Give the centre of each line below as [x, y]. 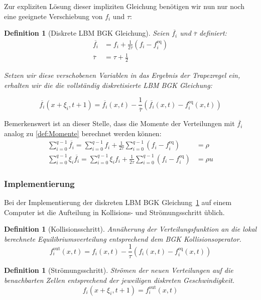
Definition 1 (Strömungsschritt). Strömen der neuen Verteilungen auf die [119, 270]
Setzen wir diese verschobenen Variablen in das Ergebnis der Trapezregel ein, [122, 75]
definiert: [213, 33]
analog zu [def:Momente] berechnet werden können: [83, 133]
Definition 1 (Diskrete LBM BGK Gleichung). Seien [87, 33]
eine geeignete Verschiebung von [53, 16]
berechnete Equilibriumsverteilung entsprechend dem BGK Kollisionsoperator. [123, 238]
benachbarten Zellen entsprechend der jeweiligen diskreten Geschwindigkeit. [119, 280]
